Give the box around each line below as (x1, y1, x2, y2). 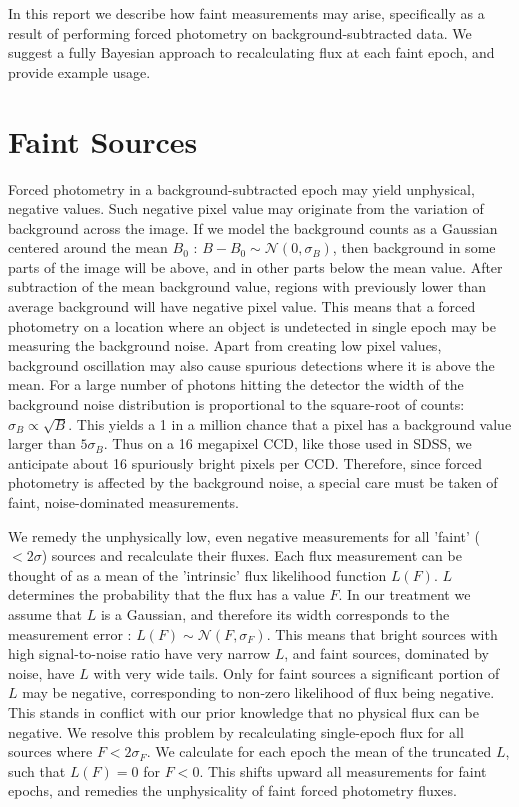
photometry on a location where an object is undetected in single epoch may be (8, 315, 496, 336)
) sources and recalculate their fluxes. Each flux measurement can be (41, 545, 462, 566)
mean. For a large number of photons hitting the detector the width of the (8, 374, 464, 395)
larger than (8, 433, 76, 454)
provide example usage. (8, 61, 151, 82)
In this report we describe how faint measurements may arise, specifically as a (8, 3, 485, 23)
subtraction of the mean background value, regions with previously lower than (8, 276, 487, 297)
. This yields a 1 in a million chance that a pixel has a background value (68, 413, 512, 434)
